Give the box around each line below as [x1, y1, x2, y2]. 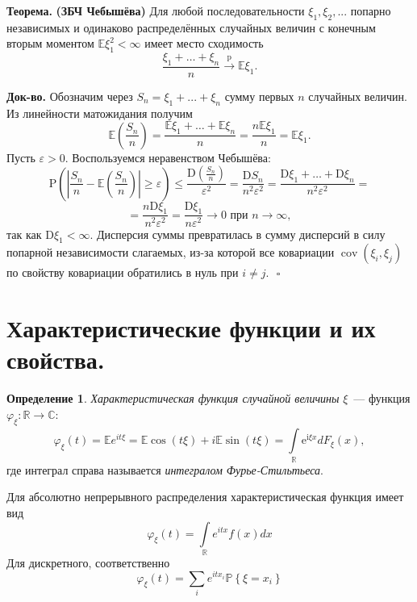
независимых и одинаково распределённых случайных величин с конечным [6, 19, 376, 36]
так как [6, 225, 42, 242]
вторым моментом [6, 35, 94, 52]
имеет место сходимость [144, 35, 264, 52]
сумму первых [224, 88, 294, 105]
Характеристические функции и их [6, 311, 376, 345]
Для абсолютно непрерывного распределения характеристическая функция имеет [6, 488, 404, 505]
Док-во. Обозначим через [6, 88, 133, 105]
